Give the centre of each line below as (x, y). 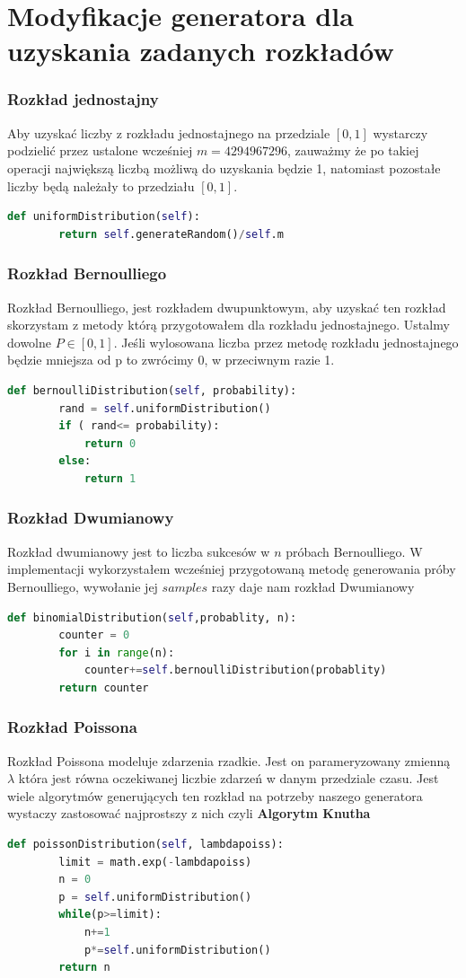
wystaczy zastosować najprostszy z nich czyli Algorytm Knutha (189, 813)
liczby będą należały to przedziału (101, 185)
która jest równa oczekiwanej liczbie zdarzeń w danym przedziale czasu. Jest (229, 778)
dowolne (29, 342)
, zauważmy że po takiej (353, 150)
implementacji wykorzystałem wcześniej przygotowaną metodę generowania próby (232, 569)
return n (84, 968)
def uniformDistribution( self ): (104, 217)
